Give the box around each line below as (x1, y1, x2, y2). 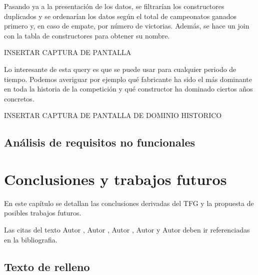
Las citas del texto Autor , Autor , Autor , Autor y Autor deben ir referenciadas (4, 224, 250, 235)
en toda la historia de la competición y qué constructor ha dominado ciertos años (4, 83, 253, 94)
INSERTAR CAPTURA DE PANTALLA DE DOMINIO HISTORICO (4, 110, 222, 120)
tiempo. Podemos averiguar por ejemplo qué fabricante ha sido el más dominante (4, 73, 252, 84)
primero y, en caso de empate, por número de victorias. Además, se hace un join (4, 20, 249, 31)
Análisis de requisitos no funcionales (4, 134, 195, 150)
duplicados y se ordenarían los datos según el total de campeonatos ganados (4, 10, 236, 21)
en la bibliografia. (4, 234, 57, 244)
